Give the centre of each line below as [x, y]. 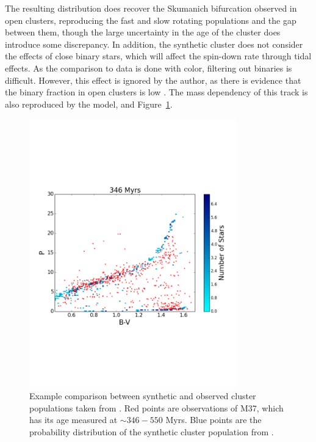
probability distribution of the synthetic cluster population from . [152, 431]
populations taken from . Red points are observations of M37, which [156, 407]
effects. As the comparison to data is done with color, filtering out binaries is [149, 68]
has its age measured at [74, 420]
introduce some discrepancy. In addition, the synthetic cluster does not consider [154, 44]
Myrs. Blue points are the [214, 420]
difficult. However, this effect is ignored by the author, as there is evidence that [153, 80]
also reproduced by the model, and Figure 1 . [89, 104]
